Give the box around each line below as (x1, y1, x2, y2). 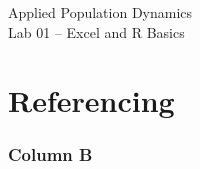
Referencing (8, 80, 175, 121)
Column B (8, 142, 93, 167)
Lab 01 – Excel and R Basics (8, 21, 185, 42)
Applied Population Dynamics (8, 2, 193, 22)
